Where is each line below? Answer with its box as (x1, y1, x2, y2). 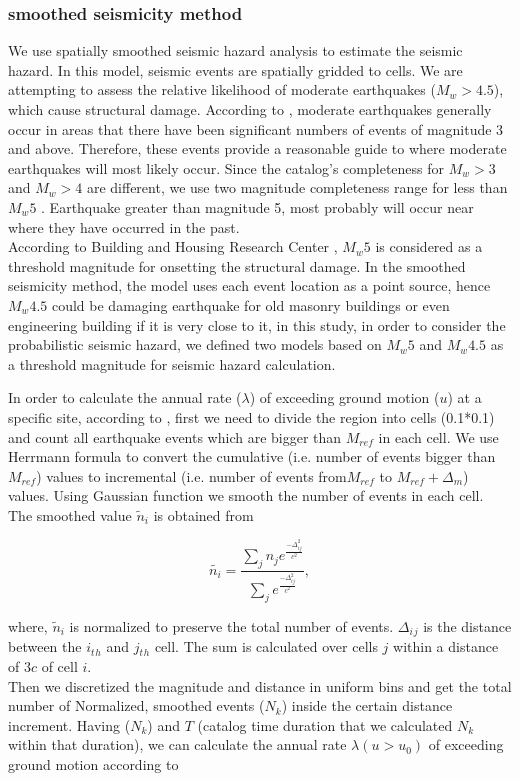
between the (8, 636, 82, 657)
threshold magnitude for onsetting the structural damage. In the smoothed (8, 255, 466, 276)
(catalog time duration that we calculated (197, 714, 453, 735)
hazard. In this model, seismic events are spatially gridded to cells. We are (8, 59, 463, 80)
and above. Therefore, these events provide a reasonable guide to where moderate (8, 138, 507, 159)
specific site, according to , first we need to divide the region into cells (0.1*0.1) (8, 406, 495, 427)
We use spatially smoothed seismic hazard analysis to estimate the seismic (8, 40, 463, 61)
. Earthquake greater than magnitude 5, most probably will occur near (41, 196, 474, 217)
